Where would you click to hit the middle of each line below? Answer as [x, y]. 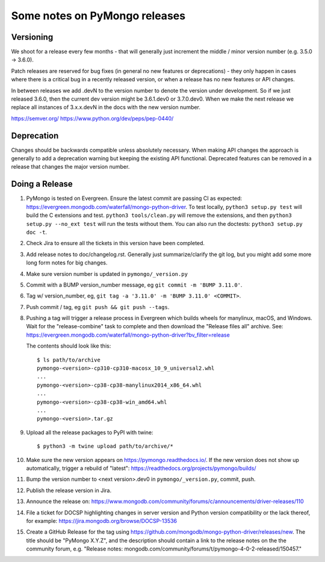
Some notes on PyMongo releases [98, 16]
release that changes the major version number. [70, 167]
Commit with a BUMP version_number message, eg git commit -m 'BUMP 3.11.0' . [134, 285]
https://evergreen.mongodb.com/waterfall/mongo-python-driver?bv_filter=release [128, 335]
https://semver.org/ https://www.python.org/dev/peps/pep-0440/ [92, 118]
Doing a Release [42, 184]
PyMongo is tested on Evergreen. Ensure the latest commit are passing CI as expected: [134, 198]
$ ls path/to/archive [69, 360]
